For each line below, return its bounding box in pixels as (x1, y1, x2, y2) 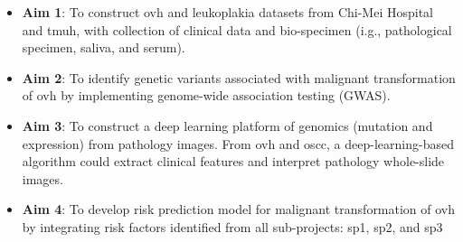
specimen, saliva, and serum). (22, 38, 185, 57)
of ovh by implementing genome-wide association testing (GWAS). (22, 86, 391, 105)
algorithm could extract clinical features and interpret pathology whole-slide (22, 152, 445, 171)
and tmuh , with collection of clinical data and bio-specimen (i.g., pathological (22, 20, 452, 39)
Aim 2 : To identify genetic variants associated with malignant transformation (22, 68, 456, 87)
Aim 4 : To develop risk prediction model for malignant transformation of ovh (22, 200, 456, 219)
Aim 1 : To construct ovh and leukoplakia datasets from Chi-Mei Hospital (22, 3, 433, 21)
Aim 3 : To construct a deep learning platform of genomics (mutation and (22, 116, 433, 135)
